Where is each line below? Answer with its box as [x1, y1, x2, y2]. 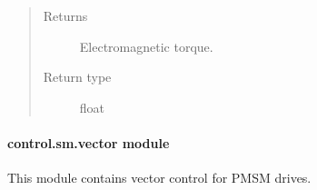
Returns [43, 6, 88, 25]
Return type [43, 67, 112, 86]
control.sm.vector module [7, 133, 170, 152]
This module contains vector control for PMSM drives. [7, 168, 312, 187]
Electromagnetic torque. [79, 36, 213, 55]
